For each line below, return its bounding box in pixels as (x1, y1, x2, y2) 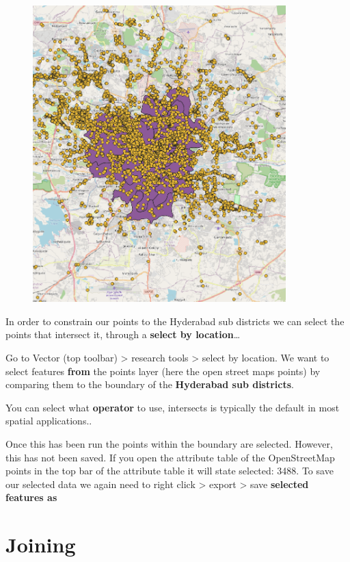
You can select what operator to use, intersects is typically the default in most (5, 400, 340, 414)
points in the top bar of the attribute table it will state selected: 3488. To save (5, 463, 334, 478)
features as (5, 490, 57, 504)
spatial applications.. (5, 413, 92, 428)
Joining (5, 531, 76, 559)
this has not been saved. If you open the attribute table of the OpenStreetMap (5, 450, 335, 464)
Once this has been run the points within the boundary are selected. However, (5, 437, 333, 451)
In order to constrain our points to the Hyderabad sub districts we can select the (5, 314, 345, 328)
